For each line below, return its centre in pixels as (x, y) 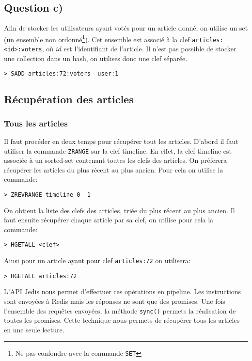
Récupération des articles (69, 99)
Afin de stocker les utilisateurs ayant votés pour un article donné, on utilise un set (126, 28)
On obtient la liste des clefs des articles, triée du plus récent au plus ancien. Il (119, 210)
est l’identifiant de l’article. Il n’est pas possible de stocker (150, 49)
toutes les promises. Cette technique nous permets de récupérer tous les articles (122, 320)
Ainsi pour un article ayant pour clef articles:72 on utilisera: (97, 260)
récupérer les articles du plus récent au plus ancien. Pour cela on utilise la (114, 169)
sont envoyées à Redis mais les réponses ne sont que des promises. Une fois (115, 301)
